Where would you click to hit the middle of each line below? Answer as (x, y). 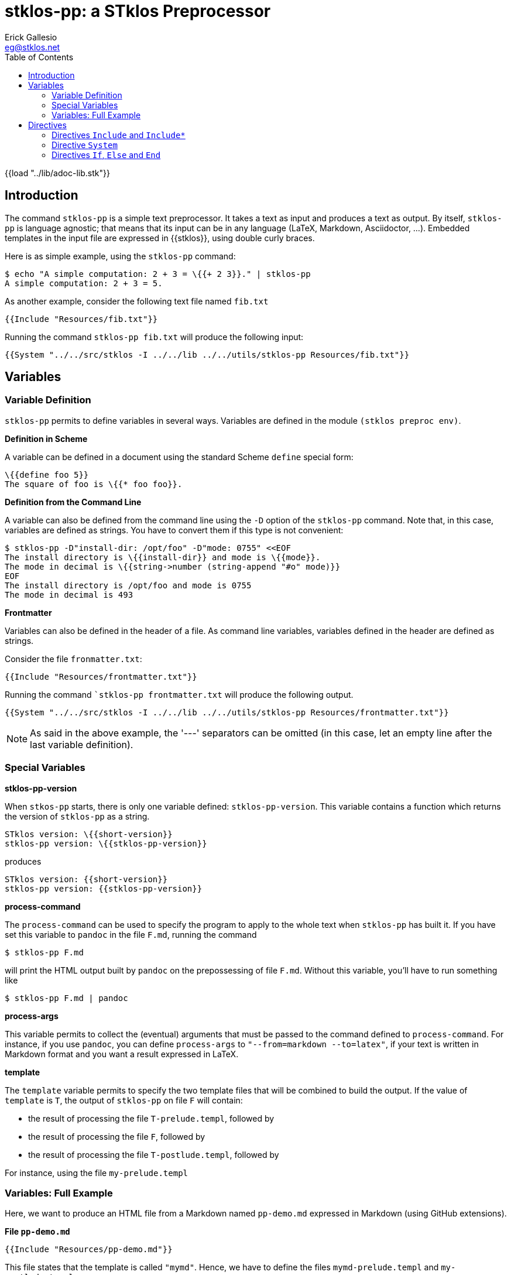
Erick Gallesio (31, 37)
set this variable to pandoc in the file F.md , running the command (131, 934)
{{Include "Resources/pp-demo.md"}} (89, 1250)
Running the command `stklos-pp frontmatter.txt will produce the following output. (179, 694)
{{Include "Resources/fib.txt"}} (81, 319)
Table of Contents (39, 57)
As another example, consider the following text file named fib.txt (137, 301)
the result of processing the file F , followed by (117, 1136)
